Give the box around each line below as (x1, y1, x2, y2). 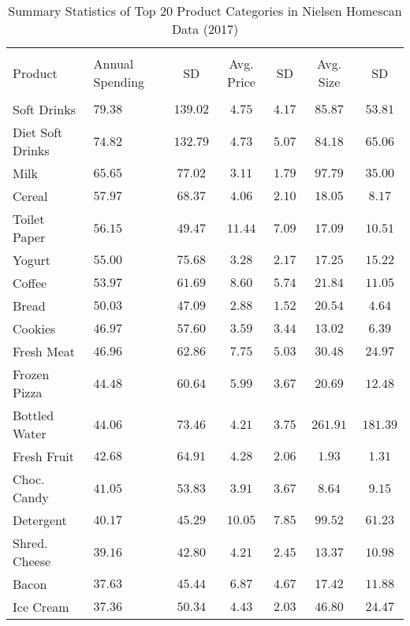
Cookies (13, 319, 56, 337)
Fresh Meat (13, 342, 76, 360)
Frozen (13, 365, 50, 383)
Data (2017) (171, 20, 239, 38)
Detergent (13, 511, 67, 529)
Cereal (13, 187, 48, 205)
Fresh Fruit (13, 447, 74, 465)
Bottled (13, 406, 54, 424)
